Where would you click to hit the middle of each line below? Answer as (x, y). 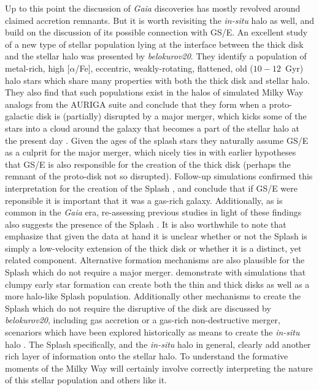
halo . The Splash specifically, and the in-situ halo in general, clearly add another (158, 344)
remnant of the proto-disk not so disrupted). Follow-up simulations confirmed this (159, 176)
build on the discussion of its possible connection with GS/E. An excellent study (156, 32)
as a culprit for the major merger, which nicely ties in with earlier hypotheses (151, 152)
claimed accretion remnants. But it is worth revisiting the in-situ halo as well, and (159, 20)
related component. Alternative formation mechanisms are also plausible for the (155, 260)
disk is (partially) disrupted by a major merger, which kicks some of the (171, 116)
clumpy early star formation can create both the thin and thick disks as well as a (157, 284)
